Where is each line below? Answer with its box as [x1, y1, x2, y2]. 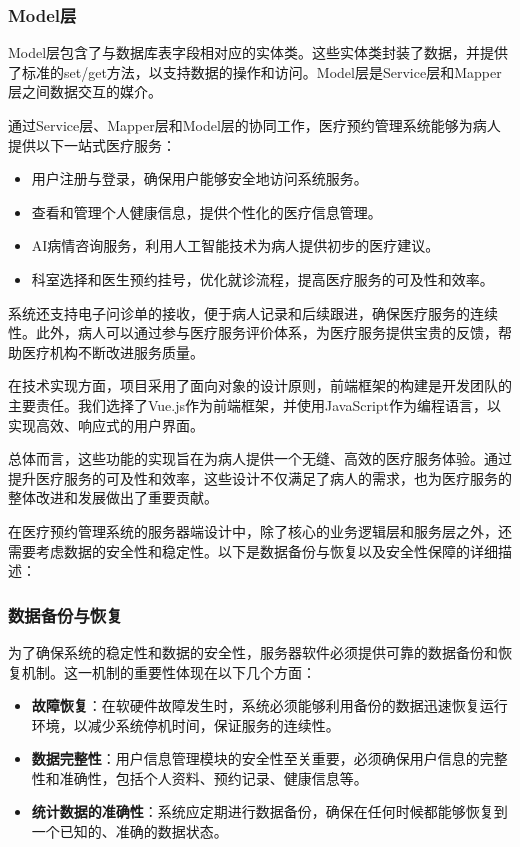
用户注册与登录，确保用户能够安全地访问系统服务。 [31, 168, 368, 189]
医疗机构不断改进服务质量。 [21, 341, 204, 362]
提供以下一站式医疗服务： [8, 134, 176, 155]
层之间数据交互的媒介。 [8, 81, 162, 102]
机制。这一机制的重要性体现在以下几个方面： [21, 661, 316, 682]
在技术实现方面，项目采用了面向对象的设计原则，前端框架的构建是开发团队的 [8, 375, 512, 396]
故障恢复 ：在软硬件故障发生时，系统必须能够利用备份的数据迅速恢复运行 [31, 695, 508, 716]
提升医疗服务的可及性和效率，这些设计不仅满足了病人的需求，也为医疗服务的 [8, 467, 512, 488]
